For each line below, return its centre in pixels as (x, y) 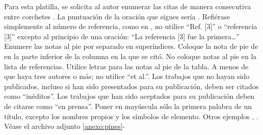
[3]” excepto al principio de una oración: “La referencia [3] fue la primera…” (122, 36)
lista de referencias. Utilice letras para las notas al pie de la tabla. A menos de (126, 66)
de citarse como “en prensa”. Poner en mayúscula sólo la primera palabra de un (128, 106)
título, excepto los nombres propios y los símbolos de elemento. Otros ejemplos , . (131, 116)
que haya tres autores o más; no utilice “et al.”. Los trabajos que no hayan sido (127, 76)
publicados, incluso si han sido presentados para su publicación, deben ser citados (131, 86)
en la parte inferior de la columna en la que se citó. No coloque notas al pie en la (130, 56)
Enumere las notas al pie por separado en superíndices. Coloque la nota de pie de (131, 46)
